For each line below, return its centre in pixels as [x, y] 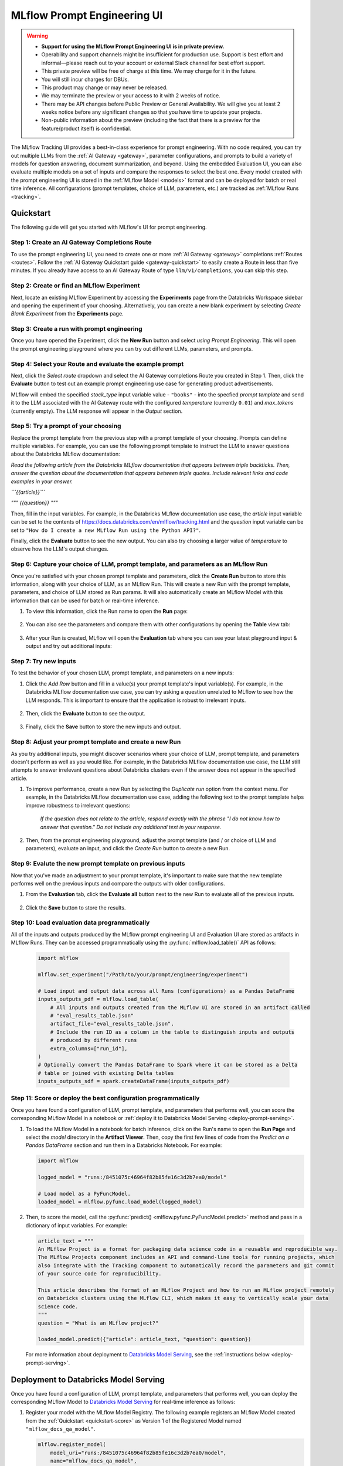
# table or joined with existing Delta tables [106, 1073]
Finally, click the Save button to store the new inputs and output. [103, 727]
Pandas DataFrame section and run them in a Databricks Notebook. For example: [124, 1145]
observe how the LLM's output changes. [60, 549]
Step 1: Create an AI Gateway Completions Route [81, 242]
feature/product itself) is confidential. [86, 128]
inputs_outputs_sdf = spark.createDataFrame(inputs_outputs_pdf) [134, 1081]
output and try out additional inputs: [69, 646]
